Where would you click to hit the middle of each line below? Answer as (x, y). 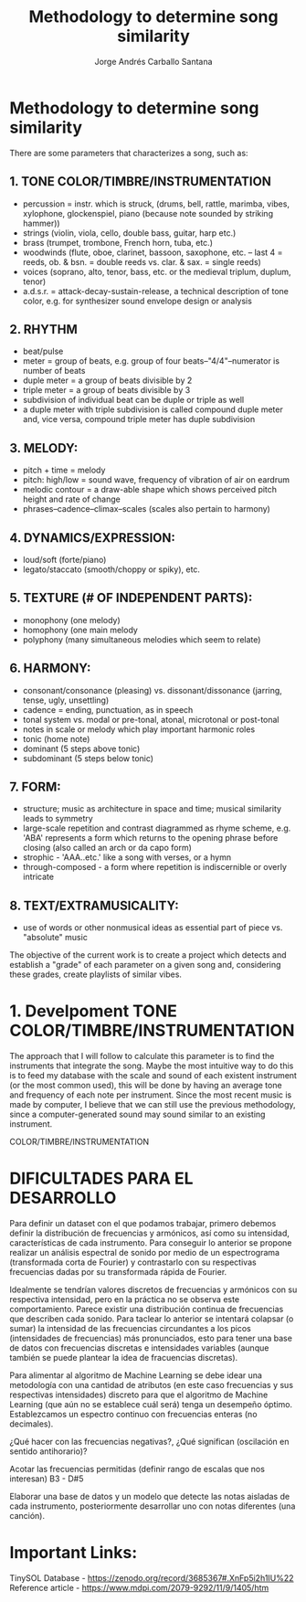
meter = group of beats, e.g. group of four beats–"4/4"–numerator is (151, 361)
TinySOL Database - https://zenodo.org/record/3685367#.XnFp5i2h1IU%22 (152, 1578)
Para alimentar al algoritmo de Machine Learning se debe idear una (136, 1375)
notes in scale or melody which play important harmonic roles (139, 729)
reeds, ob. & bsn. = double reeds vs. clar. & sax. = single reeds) (142, 261)
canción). (27, 1516)
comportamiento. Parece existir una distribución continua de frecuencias (147, 1310)
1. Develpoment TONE (94, 1011)
